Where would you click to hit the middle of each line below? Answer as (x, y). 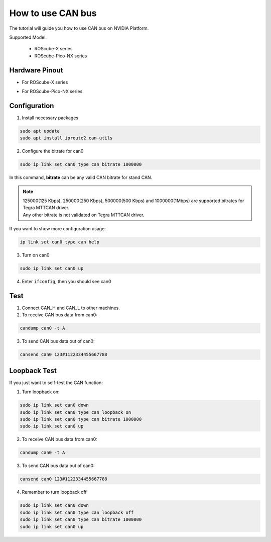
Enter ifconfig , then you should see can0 (66, 282)
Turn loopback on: (41, 392)
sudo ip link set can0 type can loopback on (76, 412)
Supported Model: (28, 37)
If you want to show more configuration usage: (58, 229)
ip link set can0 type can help (60, 242)
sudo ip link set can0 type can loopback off (77, 512)
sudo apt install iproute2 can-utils (66, 138)
